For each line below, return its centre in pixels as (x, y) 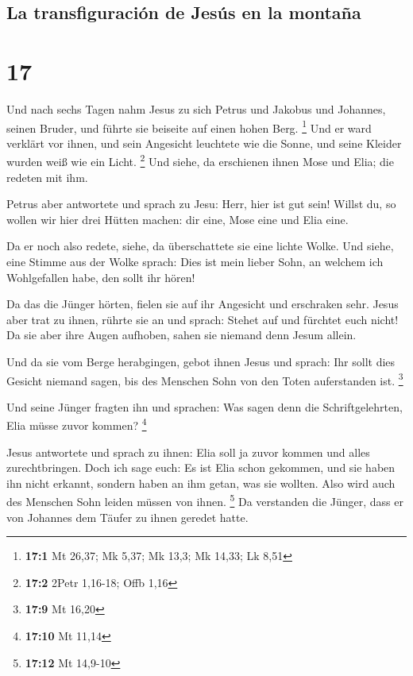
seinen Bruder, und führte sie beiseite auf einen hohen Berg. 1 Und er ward (189, 126)
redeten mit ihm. (47, 177)
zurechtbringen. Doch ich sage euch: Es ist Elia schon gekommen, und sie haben (201, 467)
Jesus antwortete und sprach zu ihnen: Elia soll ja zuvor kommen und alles (188, 452)
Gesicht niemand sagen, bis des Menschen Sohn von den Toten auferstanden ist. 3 (205, 379)
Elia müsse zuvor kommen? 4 (77, 424)
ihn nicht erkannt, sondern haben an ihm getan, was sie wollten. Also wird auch (201, 483)
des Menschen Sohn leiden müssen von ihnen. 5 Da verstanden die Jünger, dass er (205, 500)
